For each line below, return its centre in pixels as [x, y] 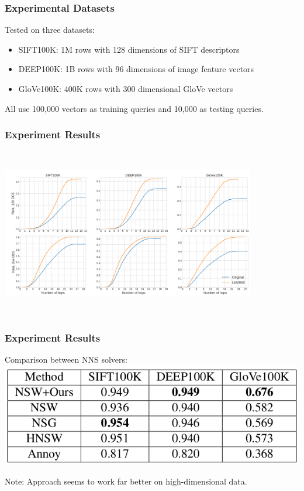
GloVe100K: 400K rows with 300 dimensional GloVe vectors [126, 88]
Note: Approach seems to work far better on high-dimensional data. [126, 481]
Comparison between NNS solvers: [66, 359]
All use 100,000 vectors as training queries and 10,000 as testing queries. [134, 108]
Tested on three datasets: [50, 30]
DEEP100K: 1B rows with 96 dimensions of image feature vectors [136, 69]
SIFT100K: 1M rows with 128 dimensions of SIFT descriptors [129, 49]
